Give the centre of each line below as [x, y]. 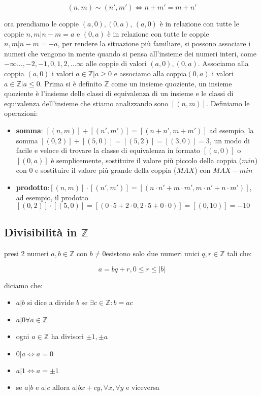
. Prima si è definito [71, 83]
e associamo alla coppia [150, 73]
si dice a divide [51, 302]
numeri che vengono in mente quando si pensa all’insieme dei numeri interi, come [130, 53]
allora [61, 387]
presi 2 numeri [26, 253]
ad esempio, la [232, 130]
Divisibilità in [41, 232]
